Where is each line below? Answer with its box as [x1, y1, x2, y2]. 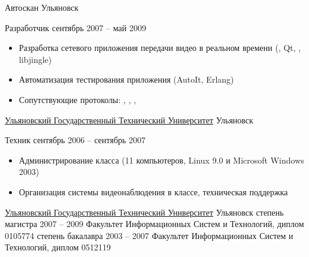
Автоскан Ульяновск [5, 1, 79, 13]
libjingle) [19, 53, 52, 65]
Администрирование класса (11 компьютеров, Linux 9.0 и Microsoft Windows [19, 153, 304, 166]
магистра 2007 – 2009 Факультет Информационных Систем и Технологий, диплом [5, 217, 304, 230]
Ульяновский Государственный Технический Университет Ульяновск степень [5, 205, 284, 218]
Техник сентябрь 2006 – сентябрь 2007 [5, 134, 146, 146]
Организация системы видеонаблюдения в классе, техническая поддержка [19, 185, 288, 198]
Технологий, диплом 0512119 [5, 241, 111, 253]
